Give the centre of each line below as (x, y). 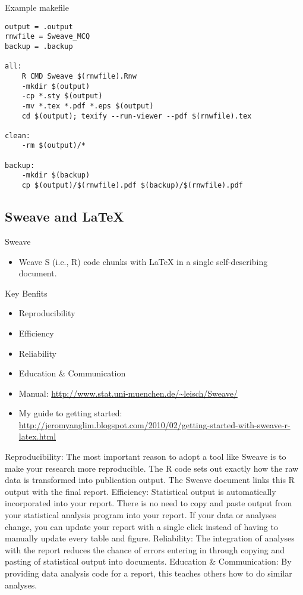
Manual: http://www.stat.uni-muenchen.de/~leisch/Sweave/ (128, 393)
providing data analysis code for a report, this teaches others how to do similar (149, 573)
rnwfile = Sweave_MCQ (48, 37)
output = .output (39, 27)
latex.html (37, 436)
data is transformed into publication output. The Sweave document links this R (150, 480)
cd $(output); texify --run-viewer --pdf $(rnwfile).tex (137, 116)
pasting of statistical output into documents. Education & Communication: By (148, 561)
